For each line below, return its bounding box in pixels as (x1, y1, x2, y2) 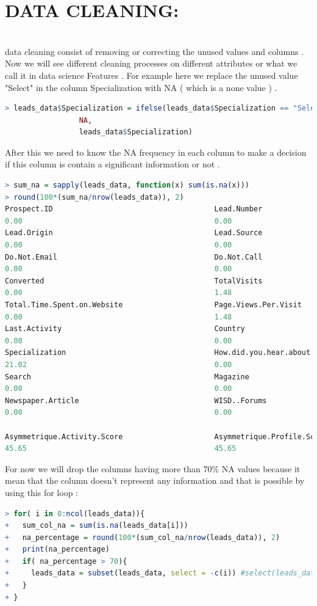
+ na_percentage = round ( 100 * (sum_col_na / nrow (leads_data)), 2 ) (5, 533, 280, 542)
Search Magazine (5, 372, 249, 381)
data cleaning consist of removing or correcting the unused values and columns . (5, 45, 304, 57)
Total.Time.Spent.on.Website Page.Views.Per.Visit (5, 301, 302, 309)
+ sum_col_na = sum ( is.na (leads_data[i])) (5, 521, 188, 530)
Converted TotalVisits (5, 276, 263, 285)
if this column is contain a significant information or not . (5, 158, 220, 170)
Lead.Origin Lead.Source (5, 228, 263, 238)
